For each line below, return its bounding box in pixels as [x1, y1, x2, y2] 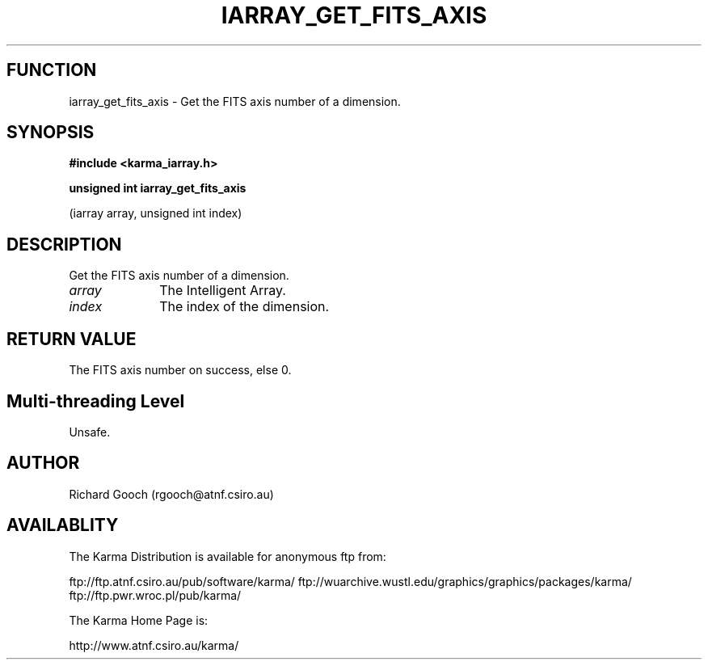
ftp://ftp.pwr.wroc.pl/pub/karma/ [69, 588, 242, 602]
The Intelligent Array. [159, 282, 286, 299]
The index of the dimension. [159, 298, 330, 315]
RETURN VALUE [6, 328, 137, 349]
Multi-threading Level [6, 390, 185, 411]
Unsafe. [69, 424, 111, 439]
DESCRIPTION [6, 234, 122, 255]
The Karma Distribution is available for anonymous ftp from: [69, 549, 386, 563]
